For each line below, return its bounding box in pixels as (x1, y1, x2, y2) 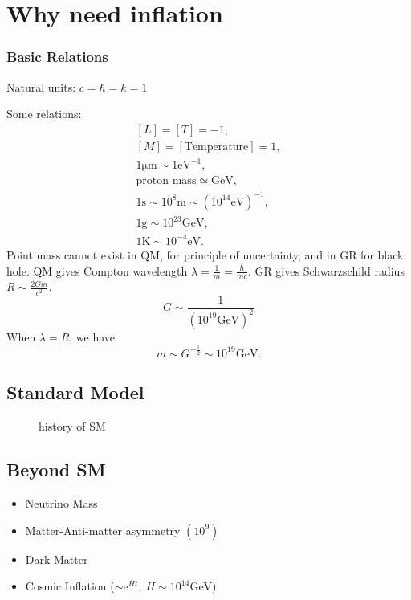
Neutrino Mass (25, 494, 98, 511)
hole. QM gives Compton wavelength (6, 262, 188, 279)
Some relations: (6, 105, 82, 122)
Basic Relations (6, 47, 108, 67)
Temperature (184, 141, 249, 153)
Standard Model (6, 380, 144, 405)
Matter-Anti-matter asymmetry (25, 521, 181, 538)
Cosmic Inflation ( (25, 578, 115, 594)
